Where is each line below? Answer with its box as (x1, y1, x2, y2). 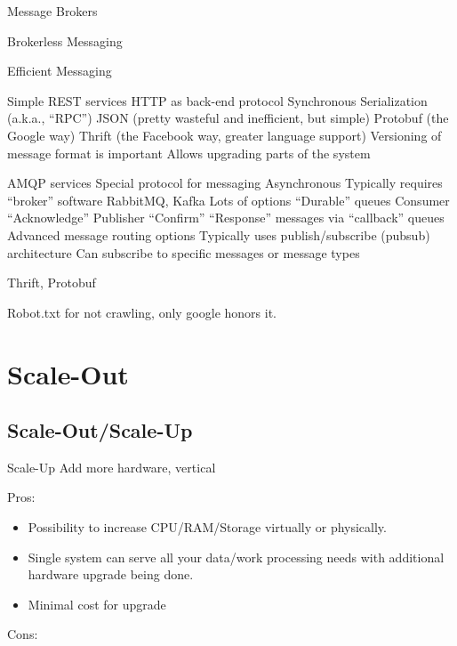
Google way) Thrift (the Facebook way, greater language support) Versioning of (7, 125, 442, 144)
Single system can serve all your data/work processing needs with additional (28, 547, 445, 566)
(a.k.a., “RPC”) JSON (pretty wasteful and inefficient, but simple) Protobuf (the (7, 109, 449, 127)
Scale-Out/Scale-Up (7, 416, 193, 444)
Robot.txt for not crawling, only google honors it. (7, 303, 277, 321)
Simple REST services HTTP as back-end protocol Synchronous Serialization (7, 91, 428, 109)
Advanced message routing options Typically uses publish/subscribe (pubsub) (7, 225, 430, 244)
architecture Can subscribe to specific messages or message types (7, 243, 360, 262)
